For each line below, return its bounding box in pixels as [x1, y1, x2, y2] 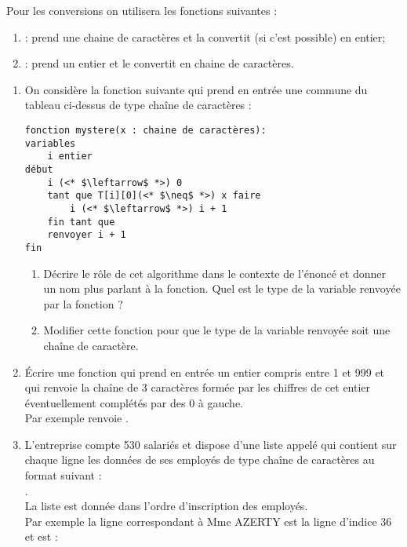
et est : [24, 528, 58, 545]
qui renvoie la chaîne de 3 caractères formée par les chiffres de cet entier [24, 379, 371, 396]
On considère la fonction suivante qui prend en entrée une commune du [24, 81, 368, 97]
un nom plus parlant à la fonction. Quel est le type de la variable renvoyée [43, 280, 401, 297]
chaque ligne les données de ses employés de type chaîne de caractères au [24, 451, 375, 468]
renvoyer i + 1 [47, 229, 126, 241]
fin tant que [47, 216, 115, 228]
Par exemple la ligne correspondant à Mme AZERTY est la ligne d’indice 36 [24, 512, 392, 529]
